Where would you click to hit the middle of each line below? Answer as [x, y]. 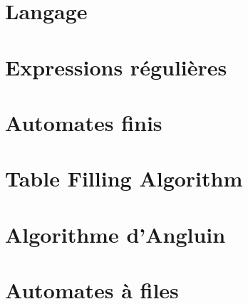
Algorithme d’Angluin [115, 234]
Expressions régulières [116, 67]
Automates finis [84, 122]
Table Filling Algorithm [124, 178]
